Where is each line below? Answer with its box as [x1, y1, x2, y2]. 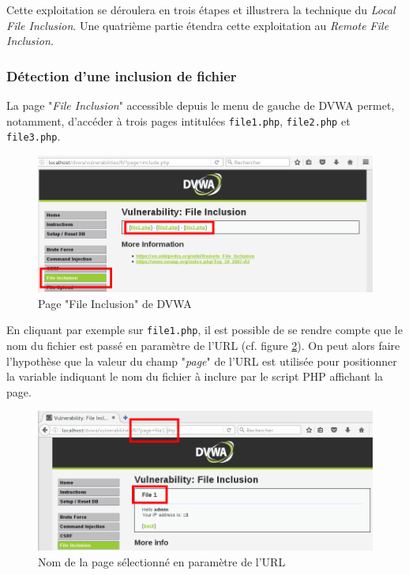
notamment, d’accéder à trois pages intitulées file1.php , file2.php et [6, 112, 351, 129]
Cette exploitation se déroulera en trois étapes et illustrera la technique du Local [6, 2, 396, 17]
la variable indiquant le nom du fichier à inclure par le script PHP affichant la [6, 368, 384, 385]
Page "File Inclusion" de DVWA [38, 295, 192, 311]
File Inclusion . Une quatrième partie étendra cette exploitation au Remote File [6, 17, 389, 33]
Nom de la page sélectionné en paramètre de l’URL [38, 553, 286, 569]
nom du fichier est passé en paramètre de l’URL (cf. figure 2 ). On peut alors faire [6, 337, 400, 354]
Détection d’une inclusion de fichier [6, 66, 237, 85]
